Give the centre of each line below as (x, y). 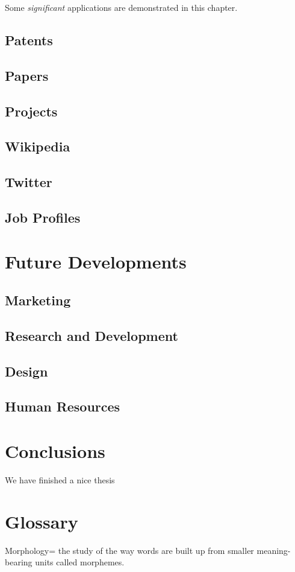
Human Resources (63, 406)
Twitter (29, 182)
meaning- (274, 550)
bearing (19, 562)
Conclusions (55, 450)
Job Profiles (43, 217)
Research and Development (92, 335)
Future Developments (96, 262)
